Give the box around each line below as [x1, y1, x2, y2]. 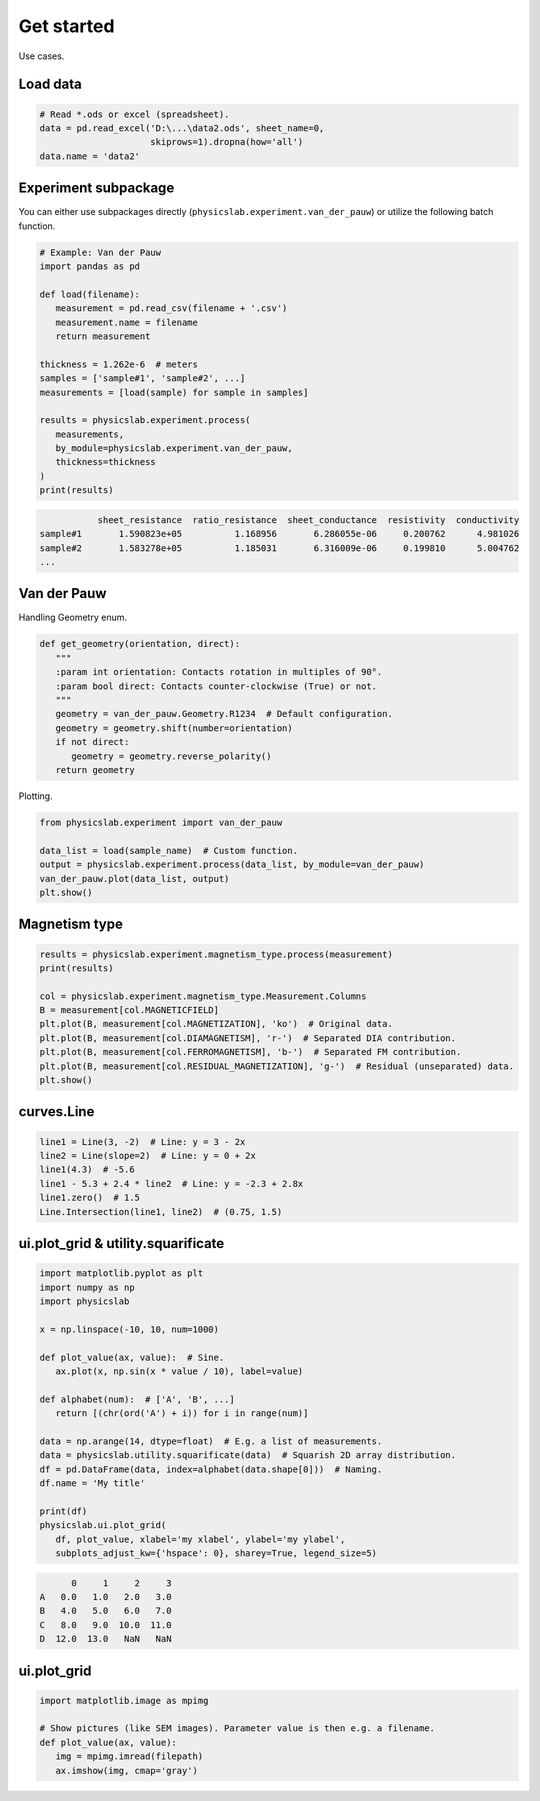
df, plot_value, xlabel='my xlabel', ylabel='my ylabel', [55, 1533, 346, 1545]
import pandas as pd [39, 260, 140, 272]
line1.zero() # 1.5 [39, 1192, 140, 1204]
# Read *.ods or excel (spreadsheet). [39, 108, 230, 120]
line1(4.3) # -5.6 [39, 1164, 135, 1175]
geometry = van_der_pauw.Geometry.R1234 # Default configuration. [55, 708, 394, 720]
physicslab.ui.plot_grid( [39, 1520, 167, 1531]
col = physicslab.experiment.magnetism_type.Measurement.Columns [39, 990, 367, 1002]
